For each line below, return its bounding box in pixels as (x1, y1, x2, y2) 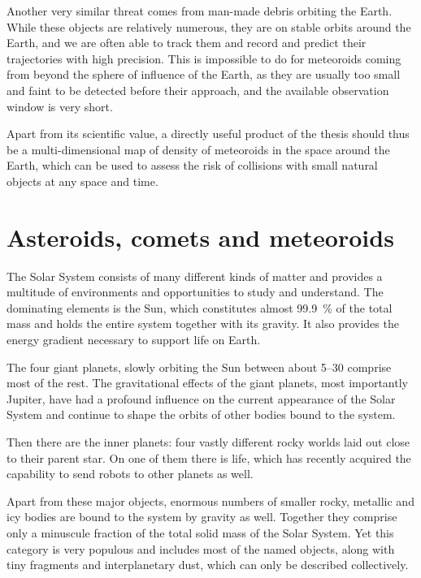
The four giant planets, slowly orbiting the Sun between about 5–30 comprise (7, 358, 392, 375)
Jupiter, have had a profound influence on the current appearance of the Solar (7, 390, 396, 407)
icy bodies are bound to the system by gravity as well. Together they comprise (7, 508, 397, 525)
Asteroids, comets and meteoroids (7, 220, 394, 253)
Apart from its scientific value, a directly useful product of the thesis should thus (7, 125, 410, 142)
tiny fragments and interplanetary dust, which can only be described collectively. (7, 556, 409, 573)
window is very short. (7, 97, 113, 114)
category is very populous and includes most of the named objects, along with (7, 540, 395, 557)
